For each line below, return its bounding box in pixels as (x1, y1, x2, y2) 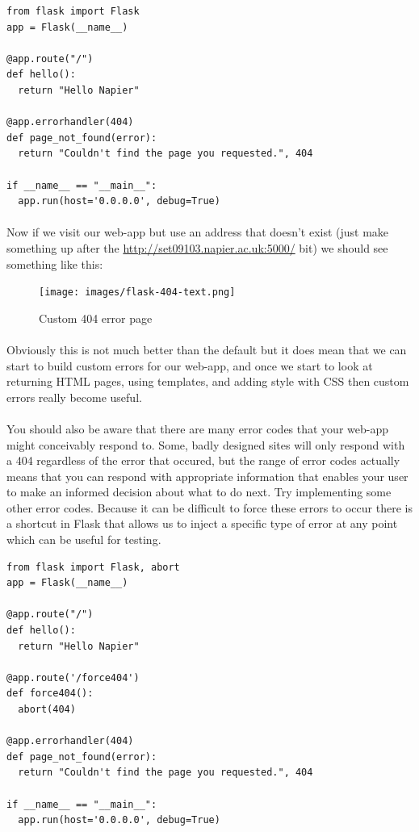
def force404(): (6, 688, 94, 700)
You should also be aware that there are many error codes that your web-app (6, 420, 388, 437)
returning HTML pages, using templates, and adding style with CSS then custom (6, 373, 409, 390)
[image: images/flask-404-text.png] (39, 286, 236, 299)
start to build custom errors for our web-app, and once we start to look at (6, 357, 373, 374)
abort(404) (18, 704, 76, 715)
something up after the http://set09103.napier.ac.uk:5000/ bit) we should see (6, 239, 388, 256)
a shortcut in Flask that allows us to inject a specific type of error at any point (6, 515, 398, 532)
